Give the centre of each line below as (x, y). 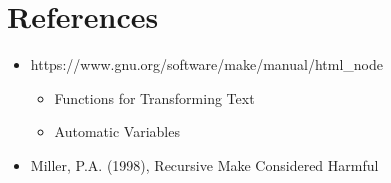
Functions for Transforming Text (154, 97)
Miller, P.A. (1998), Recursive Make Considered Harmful (204, 164)
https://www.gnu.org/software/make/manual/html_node (206, 64)
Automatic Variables (117, 131)
